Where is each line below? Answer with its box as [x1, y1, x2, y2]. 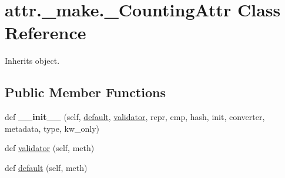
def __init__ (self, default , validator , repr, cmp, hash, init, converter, [5, 111, 265, 123]
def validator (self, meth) [5, 142, 95, 154]
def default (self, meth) [5, 161, 88, 173]
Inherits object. [5, 54, 60, 67]
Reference [5, 20, 86, 44]
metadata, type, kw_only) [5, 122, 100, 134]
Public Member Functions [5, 83, 166, 101]
